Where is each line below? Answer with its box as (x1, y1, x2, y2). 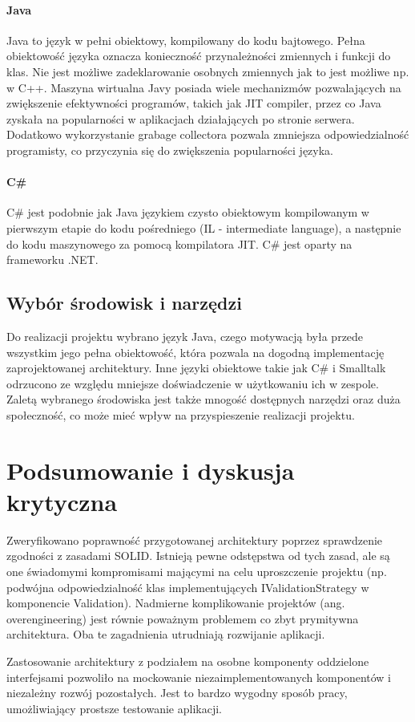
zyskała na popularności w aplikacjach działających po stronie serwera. (6, 110, 355, 127)
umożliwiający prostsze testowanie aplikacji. (6, 700, 222, 716)
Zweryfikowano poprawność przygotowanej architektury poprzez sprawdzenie (6, 531, 383, 548)
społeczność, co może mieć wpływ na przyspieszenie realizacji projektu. (6, 406, 355, 423)
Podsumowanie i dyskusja (6, 453, 295, 486)
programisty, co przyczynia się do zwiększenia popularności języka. (6, 141, 334, 158)
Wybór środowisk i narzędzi (6, 290, 242, 315)
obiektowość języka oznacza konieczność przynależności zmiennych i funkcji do (6, 47, 391, 64)
